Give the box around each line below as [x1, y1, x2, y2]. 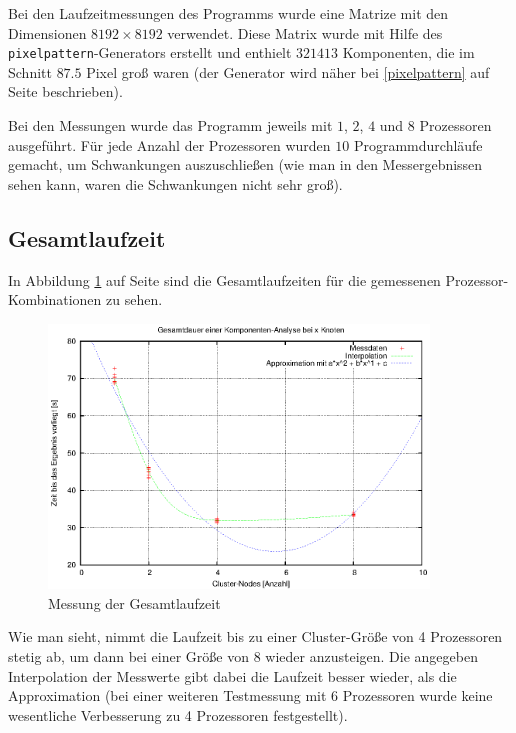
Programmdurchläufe [353, 134, 483, 155]
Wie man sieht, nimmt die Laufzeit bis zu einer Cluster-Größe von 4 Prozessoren [8, 626, 503, 647]
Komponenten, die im [342, 42, 475, 63]
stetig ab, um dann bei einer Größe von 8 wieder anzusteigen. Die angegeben [8, 646, 478, 667]
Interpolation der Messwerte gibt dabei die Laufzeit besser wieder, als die [8, 665, 457, 686]
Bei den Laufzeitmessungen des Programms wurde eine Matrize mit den [8, 3, 449, 23]
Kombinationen [8, 289, 102, 310]
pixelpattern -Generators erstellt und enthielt [8, 42, 292, 63]
